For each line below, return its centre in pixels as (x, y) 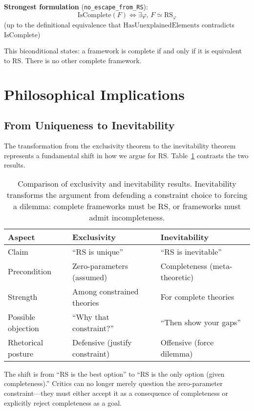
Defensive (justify (102, 342)
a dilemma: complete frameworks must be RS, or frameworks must (127, 206)
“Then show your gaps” (201, 322)
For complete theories (197, 297)
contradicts (218, 25)
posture (21, 353)
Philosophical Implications (94, 94)
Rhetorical (26, 342)
